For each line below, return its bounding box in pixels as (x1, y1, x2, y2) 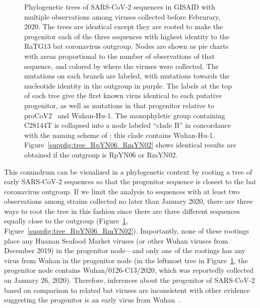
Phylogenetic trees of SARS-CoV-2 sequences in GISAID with (24, 2, 215, 12)
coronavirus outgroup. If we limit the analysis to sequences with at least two (4, 186, 240, 196)
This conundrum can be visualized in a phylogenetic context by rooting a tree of (4, 166, 252, 177)
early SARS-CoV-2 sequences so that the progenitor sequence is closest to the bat (4, 176, 256, 187)
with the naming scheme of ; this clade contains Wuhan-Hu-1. (24, 129, 215, 140)
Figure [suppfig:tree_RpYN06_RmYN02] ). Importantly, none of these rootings (4, 225, 249, 236)
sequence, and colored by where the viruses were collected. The (24, 60, 219, 71)
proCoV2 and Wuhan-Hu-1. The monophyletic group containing (24, 110, 225, 120)
